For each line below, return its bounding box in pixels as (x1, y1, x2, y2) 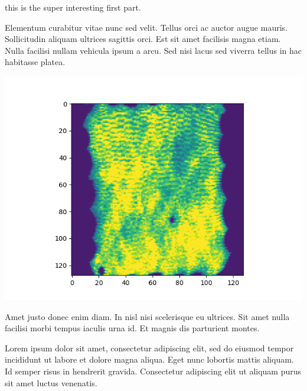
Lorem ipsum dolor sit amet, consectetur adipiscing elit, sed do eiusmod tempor (5, 341, 294, 354)
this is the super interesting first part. (5, 1, 141, 13)
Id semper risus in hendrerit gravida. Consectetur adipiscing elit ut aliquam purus (5, 364, 302, 377)
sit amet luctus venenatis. (5, 376, 97, 389)
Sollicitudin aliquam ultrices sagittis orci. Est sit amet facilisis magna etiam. (5, 33, 281, 45)
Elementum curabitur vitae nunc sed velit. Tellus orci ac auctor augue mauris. (5, 21, 288, 33)
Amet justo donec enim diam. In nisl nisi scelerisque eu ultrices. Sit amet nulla (5, 310, 290, 322)
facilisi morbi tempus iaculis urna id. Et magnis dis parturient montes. (5, 322, 260, 334)
